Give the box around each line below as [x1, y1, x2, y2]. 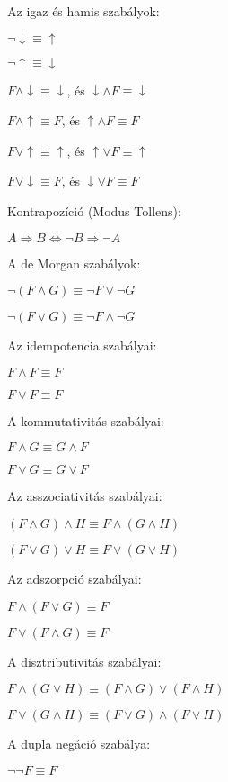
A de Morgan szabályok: [7, 253, 141, 272]
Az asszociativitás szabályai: [7, 486, 162, 505]
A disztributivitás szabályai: [7, 651, 162, 670]
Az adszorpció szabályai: [7, 568, 142, 587]
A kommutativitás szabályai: [7, 411, 164, 430]
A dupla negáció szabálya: [7, 734, 151, 753]
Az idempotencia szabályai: [7, 336, 157, 355]
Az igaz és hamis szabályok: [7, 2, 160, 20]
